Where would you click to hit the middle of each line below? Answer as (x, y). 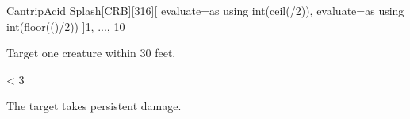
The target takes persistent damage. (94, 106)
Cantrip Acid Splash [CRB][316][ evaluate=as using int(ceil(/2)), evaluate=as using (205, 10)
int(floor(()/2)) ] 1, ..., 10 (66, 26)
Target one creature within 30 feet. (91, 53)
